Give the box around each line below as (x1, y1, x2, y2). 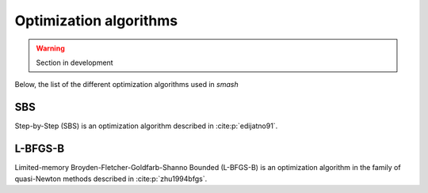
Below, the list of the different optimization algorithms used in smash (14, 80, 239, 89)
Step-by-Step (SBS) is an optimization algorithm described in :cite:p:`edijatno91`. (14, 121, 278, 131)
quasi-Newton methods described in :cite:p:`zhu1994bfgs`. (14, 174, 208, 184)
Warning (36, 44, 65, 53)
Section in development (36, 58, 114, 67)
